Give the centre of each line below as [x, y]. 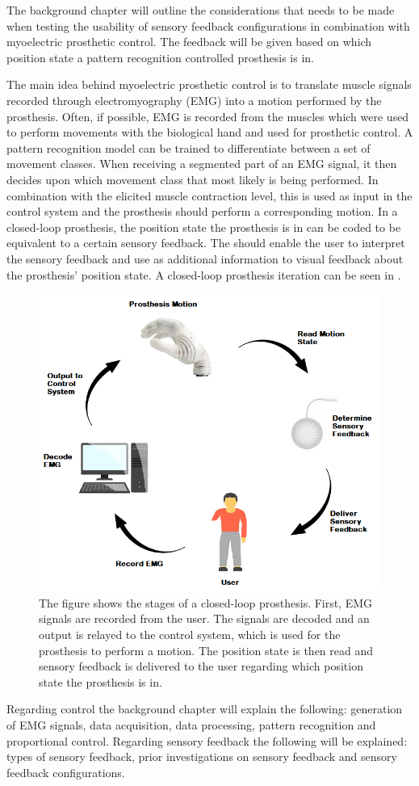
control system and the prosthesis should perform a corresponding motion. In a [202, 211]
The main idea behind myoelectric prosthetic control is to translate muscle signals [209, 84]
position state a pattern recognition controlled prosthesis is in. [160, 57]
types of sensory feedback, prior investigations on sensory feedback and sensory [202, 757]
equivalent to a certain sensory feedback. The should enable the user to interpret [206, 243]
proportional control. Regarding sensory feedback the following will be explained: [207, 740]
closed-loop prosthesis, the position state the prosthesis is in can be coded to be [204, 227]
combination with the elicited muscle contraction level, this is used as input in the [209, 195]
